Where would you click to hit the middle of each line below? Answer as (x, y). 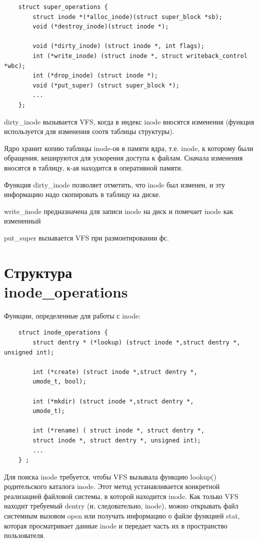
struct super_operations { (63, 7)
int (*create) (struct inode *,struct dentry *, (115, 372)
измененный (22, 221)
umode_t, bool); (59, 382)
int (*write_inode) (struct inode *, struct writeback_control (140, 56)
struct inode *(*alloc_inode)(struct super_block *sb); (127, 17)
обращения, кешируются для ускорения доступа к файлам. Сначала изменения (123, 158)
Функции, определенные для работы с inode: (72, 315)
